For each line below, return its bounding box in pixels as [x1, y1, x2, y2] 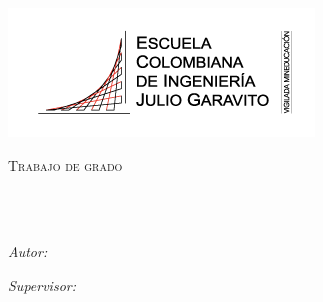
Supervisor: [8, 274, 76, 295]
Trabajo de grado [8, 154, 123, 175]
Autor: [8, 241, 48, 262]
